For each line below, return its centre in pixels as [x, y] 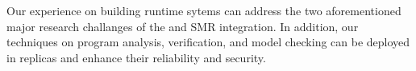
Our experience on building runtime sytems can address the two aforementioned [204, 10]
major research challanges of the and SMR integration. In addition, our [183, 26]
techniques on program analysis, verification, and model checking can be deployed [208, 42]
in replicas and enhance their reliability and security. [136, 57]
